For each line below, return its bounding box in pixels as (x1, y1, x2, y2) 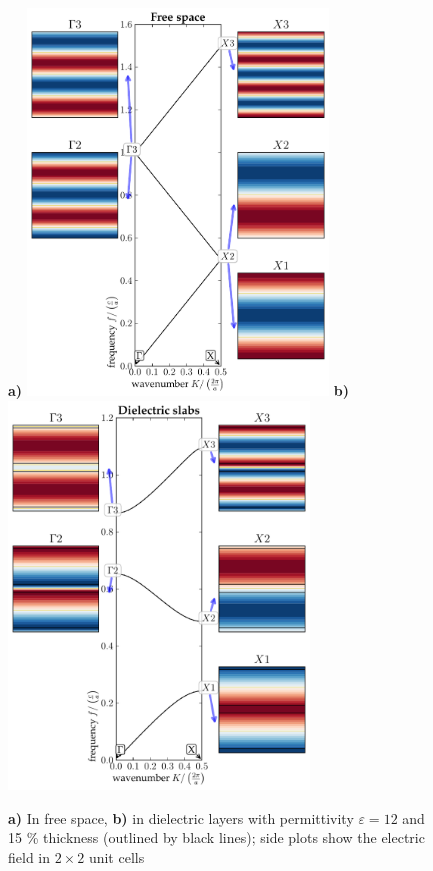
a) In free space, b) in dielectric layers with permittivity (8, 807, 354, 828)
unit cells (88, 846, 145, 867)
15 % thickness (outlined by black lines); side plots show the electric (8, 827, 425, 848)
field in (8, 846, 51, 867)
